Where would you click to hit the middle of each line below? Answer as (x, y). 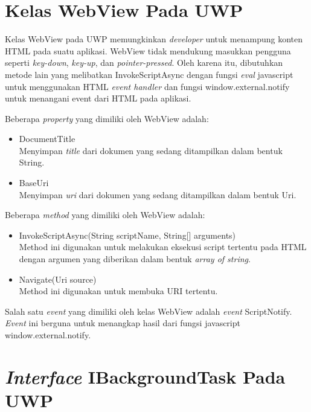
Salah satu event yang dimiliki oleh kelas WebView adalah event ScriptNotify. (149, 311)
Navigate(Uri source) (58, 279)
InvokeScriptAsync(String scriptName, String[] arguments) (127, 235)
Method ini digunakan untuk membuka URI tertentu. (118, 291)
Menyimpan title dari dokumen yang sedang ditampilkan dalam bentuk (151, 150)
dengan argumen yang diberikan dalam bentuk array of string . (135, 259)
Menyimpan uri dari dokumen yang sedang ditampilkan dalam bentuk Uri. (158, 194)
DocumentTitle (47, 139)
